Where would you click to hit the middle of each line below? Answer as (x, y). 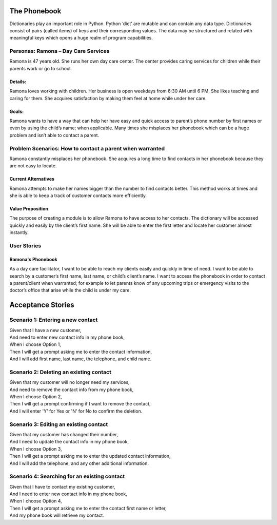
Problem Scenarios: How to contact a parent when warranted (87, 148)
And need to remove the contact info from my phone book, (72, 390)
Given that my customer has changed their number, (64, 434)
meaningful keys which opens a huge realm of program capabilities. (81, 38)
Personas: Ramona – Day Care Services (60, 51)
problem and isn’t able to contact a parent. (54, 135)
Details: (18, 82)
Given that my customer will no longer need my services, (70, 382)
